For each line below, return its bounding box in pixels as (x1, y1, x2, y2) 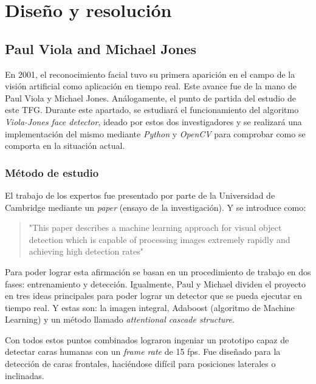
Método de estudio (5, 165, 99, 180)
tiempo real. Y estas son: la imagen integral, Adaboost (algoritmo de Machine (5, 301, 295, 314)
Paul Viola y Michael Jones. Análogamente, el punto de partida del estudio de (5, 91, 296, 104)
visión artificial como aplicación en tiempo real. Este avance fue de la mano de (5, 80, 297, 92)
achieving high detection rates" (29, 245, 143, 258)
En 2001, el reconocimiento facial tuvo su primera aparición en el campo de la (5, 67, 295, 80)
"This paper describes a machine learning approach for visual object (29, 221, 282, 234)
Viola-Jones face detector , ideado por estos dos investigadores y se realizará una (5, 115, 302, 128)
